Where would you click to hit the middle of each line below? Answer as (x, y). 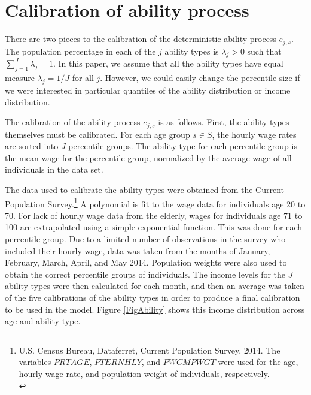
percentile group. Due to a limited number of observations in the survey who (145, 239)
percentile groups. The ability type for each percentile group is (183, 146)
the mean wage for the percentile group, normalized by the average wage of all (148, 157)
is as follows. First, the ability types (224, 122)
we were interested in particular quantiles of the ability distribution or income (148, 90)
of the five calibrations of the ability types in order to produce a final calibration (153, 297)
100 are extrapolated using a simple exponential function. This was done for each (154, 227)
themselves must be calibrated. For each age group (97, 134)
